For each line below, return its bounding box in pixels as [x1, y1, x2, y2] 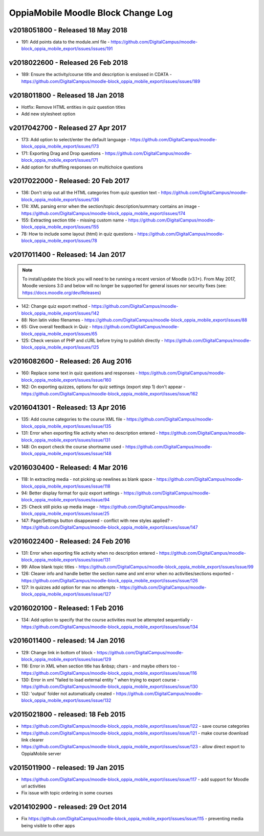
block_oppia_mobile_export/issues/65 [21, 331, 98, 337]
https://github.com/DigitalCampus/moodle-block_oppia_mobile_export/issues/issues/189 [21, 78, 200, 84]
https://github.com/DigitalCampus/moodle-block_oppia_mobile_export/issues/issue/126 [21, 577, 198, 583]
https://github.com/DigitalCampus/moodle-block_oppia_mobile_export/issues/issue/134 [21, 624, 198, 630]
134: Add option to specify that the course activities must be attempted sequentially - [21, 617, 193, 623]
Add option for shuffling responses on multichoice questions [21, 164, 144, 170]
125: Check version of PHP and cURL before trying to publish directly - [21, 338, 164, 344]
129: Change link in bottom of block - [21, 649, 96, 655]
